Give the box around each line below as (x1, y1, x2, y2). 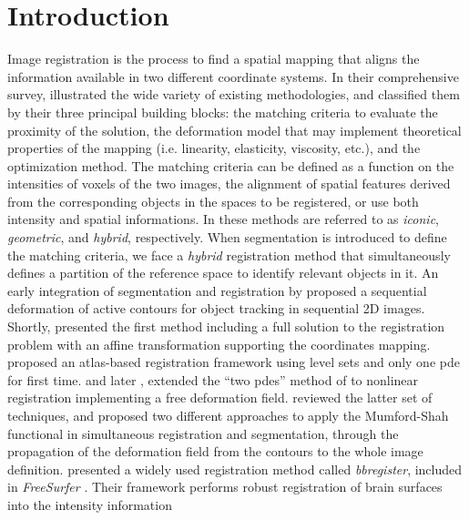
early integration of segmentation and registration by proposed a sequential (7, 280, 427, 300)
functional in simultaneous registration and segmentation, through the (7, 423, 399, 443)
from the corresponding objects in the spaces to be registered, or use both (7, 191, 419, 210)
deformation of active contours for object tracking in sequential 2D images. (7, 299, 425, 318)
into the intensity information (7, 495, 172, 514)
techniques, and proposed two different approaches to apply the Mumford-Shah (7, 406, 449, 424)
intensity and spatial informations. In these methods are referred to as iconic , (7, 209, 439, 229)
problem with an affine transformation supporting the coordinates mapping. (7, 334, 431, 353)
